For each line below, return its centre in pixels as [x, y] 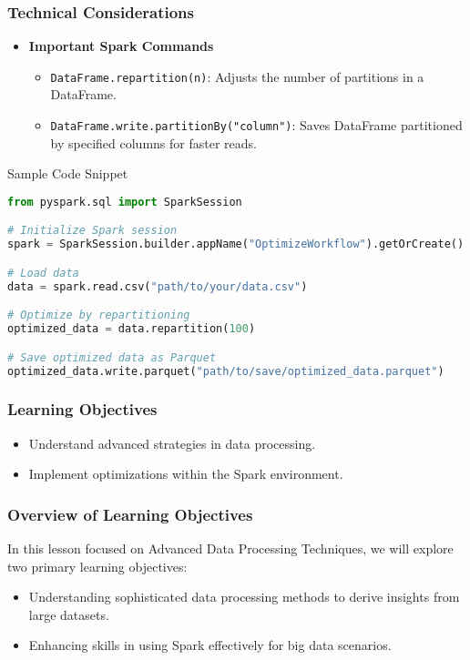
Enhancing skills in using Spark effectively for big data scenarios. [210, 645]
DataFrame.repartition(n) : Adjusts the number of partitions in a [237, 76]
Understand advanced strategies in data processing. [172, 443]
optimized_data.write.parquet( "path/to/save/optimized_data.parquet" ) [226, 371]
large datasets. [69, 614]
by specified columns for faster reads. [153, 142]
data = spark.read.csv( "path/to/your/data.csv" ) [158, 286]
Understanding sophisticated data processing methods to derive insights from [244, 597]
